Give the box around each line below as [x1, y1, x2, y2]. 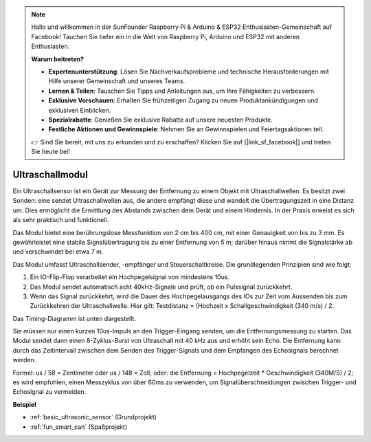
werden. [12, 356, 36, 364]
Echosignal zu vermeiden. [12, 388, 86, 396]
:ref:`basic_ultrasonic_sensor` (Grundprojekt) [30, 413, 157, 421]
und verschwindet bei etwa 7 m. [12, 247, 104, 256]
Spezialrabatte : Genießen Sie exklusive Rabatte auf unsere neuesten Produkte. [48, 115, 273, 124]
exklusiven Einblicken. [48, 106, 111, 114]
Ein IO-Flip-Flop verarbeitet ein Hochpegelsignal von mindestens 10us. [30, 273, 230, 281]
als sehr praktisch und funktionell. [12, 216, 109, 224]
